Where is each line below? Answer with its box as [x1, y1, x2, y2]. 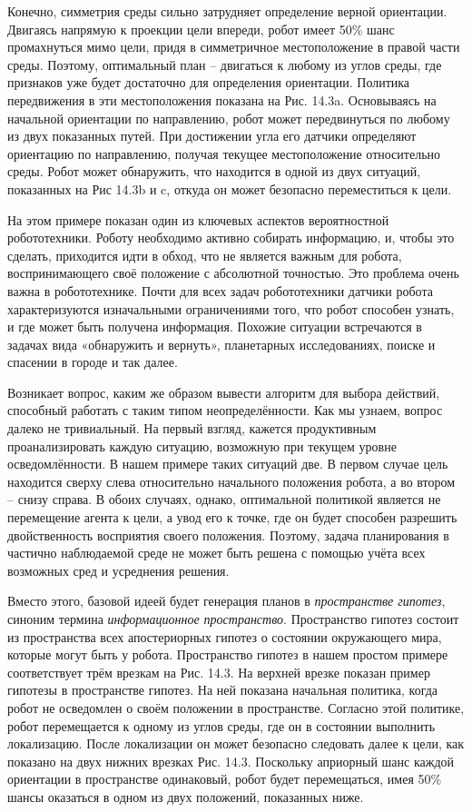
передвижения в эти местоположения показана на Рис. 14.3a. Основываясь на [7, 90, 437, 109]
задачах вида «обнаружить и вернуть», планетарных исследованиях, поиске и [7, 334, 436, 353]
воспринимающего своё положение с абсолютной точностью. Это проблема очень [7, 263, 459, 282]
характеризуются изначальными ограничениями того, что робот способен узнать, [7, 299, 455, 318]
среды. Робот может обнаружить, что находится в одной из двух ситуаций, [7, 162, 421, 181]
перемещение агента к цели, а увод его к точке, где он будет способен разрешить [7, 508, 457, 527]
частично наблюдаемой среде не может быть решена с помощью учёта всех [7, 543, 426, 562]
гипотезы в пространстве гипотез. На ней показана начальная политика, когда [7, 680, 438, 699]
